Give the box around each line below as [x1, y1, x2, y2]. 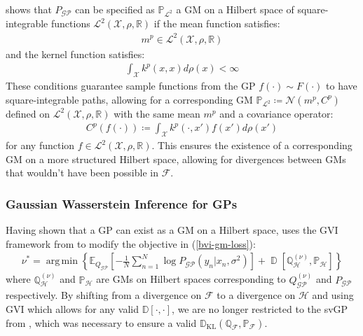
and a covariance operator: [219, 106, 334, 120]
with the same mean [114, 106, 200, 120]
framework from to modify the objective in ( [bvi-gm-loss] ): [6, 236, 256, 251]
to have [326, 78, 357, 92]
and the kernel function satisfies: [6, 46, 145, 61]
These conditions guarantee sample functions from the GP [6, 78, 256, 92]
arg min [46, 256, 78, 267]
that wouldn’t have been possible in [6, 165, 158, 180]
